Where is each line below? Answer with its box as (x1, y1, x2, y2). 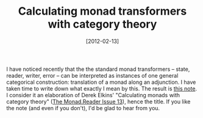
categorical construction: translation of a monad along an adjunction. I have (6, 78, 196, 86)
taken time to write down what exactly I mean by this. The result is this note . (6, 84, 197, 92)
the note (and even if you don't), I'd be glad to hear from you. (6, 104, 160, 111)
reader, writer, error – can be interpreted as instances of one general (6, 72, 179, 79)
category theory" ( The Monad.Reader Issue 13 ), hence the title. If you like (6, 98, 191, 105)
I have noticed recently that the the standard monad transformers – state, (6, 65, 190, 73)
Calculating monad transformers (18, 4, 187, 18)
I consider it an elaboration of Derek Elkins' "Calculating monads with (6, 91, 180, 98)
